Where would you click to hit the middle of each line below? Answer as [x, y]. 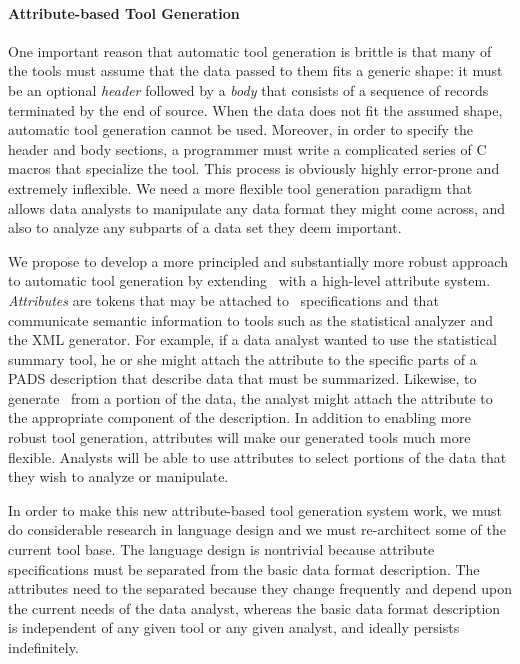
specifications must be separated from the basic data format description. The [244, 568]
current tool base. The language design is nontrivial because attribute [221, 549]
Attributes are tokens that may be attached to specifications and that [223, 299]
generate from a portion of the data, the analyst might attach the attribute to [250, 397]
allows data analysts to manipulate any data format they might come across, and [257, 207]
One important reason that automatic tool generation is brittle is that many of [250, 50]
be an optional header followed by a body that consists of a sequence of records [248, 89]
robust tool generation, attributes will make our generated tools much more [239, 437]
